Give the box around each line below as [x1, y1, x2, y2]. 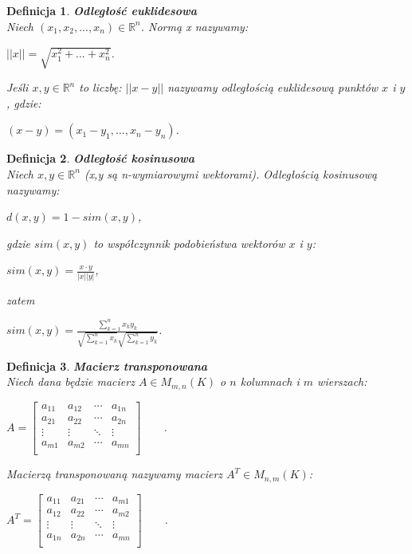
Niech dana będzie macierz [6, 373, 135, 390]
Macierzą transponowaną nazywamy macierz [6, 466, 223, 482]
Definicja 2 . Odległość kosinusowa [6, 150, 195, 167]
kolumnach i [240, 373, 300, 390]
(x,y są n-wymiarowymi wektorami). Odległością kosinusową [84, 165, 378, 182]
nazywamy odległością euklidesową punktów [167, 79, 379, 96]
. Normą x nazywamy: [140, 18, 249, 34]
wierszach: [317, 373, 367, 390]
